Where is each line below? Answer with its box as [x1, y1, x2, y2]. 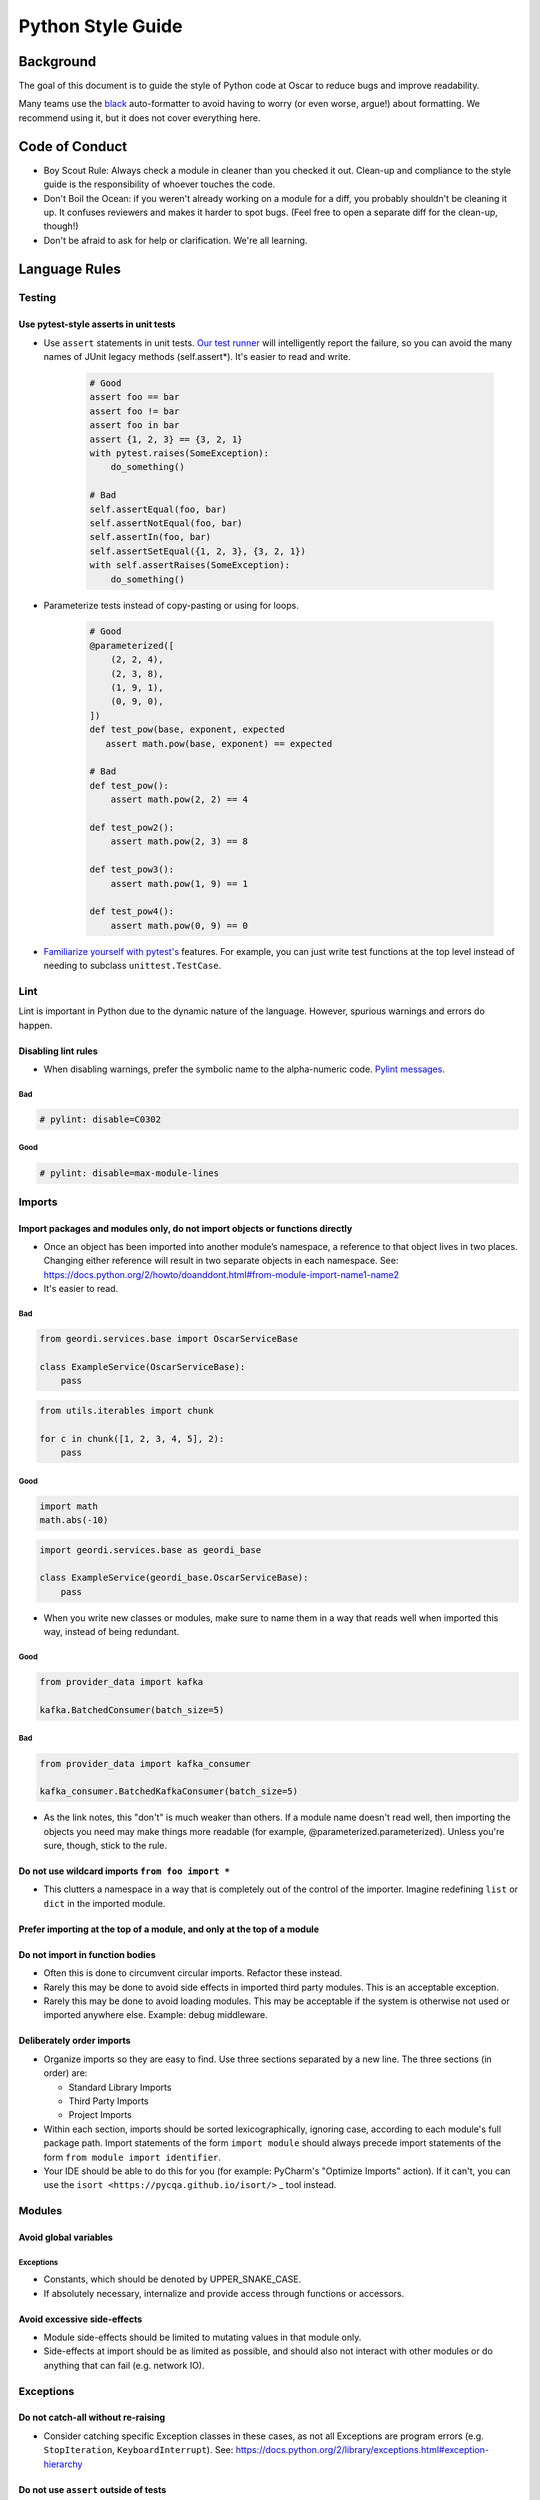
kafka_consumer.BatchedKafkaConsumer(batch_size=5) [39, 1786, 299, 1797]
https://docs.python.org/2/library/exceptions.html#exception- [235, 2444, 490, 2456]
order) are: [43, 2067, 88, 2079]
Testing [18, 291, 57, 305]
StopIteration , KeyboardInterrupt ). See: [43, 2444, 234, 2456]
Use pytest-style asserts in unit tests [18, 318, 176, 330]
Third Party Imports [68, 2095, 149, 2107]
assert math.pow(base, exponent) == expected [105, 738, 333, 749]
